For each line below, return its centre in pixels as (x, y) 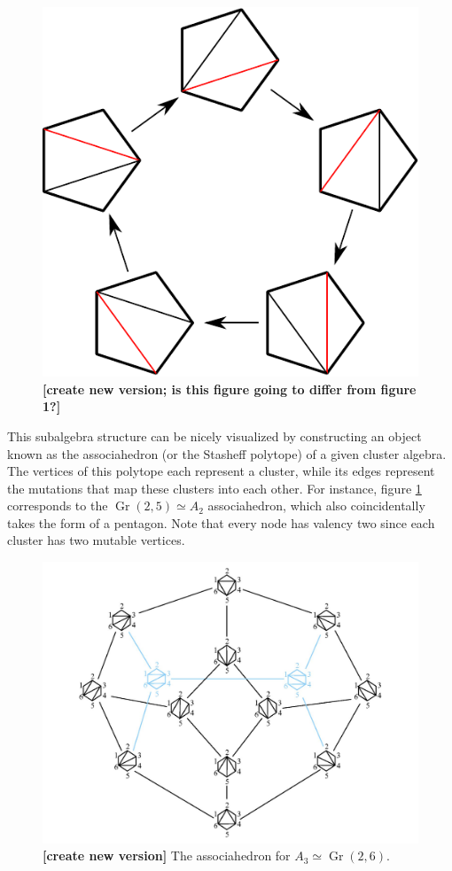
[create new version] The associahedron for (167, 855)
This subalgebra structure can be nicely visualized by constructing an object (214, 435)
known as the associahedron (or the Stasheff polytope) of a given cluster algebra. (227, 453)
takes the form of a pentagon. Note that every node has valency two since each (221, 522)
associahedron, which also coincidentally (316, 505)
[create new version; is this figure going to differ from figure (230, 389)
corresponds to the (58, 505)
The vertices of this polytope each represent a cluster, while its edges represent (221, 471)
